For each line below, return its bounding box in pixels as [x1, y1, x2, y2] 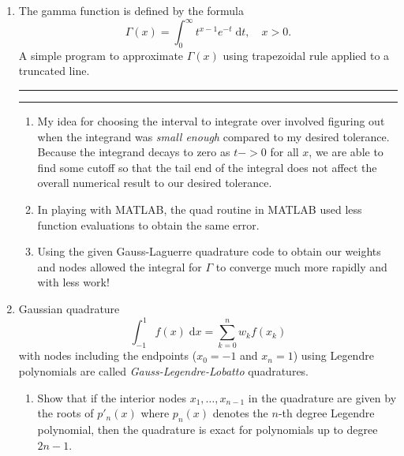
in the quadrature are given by [248, 389, 397, 406]
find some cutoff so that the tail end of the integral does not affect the [37, 159, 377, 175]
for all [270, 144, 299, 160]
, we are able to [309, 144, 383, 160]
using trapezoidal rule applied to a [223, 47, 390, 63]
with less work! [37, 274, 110, 290]
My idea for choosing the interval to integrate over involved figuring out [37, 113, 385, 129]
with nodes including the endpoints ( [18, 347, 197, 364]
